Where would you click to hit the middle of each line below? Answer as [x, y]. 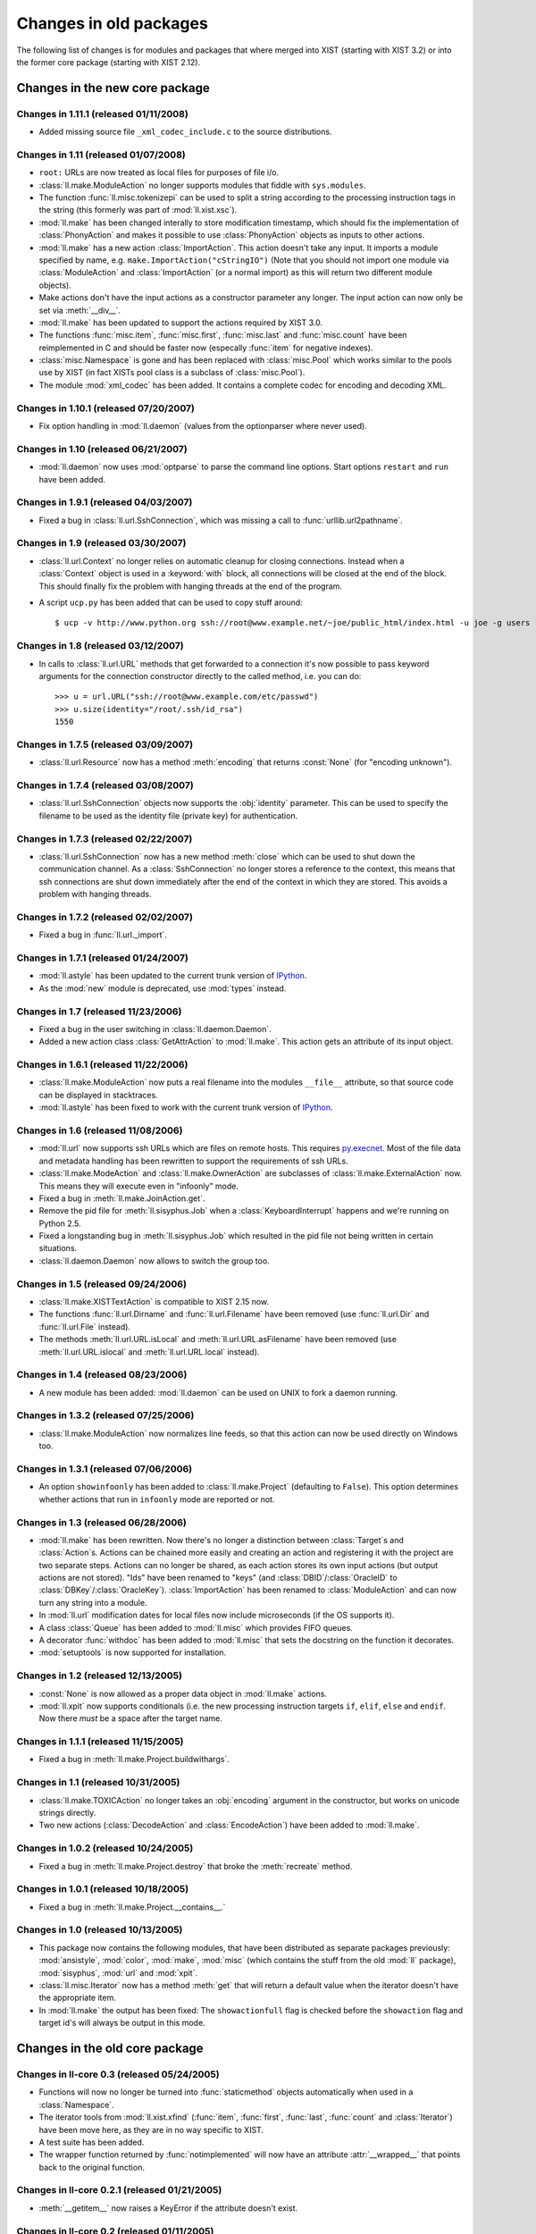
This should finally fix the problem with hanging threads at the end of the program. [191, 586]
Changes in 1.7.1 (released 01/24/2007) [103, 958]
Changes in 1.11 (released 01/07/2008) [101, 155]
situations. [58, 1248]
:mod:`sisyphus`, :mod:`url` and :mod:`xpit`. [118, 1973]
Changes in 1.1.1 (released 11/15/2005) [100, 1742]
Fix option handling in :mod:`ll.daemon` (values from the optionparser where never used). [203, 426]
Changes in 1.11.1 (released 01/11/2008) [103, 113]
